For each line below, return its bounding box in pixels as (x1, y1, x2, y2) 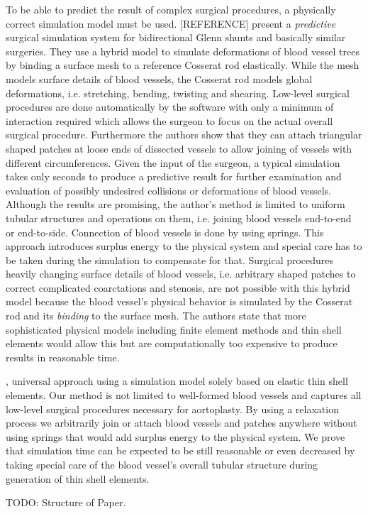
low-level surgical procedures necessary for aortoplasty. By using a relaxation (6, 401, 339, 416)
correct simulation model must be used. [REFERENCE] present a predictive (6, 16, 336, 31)
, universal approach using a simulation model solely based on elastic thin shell (6, 373, 348, 388)
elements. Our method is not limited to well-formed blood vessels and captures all (6, 388, 362, 403)
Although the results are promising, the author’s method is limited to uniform (6, 197, 345, 212)
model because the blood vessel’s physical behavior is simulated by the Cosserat (6, 294, 353, 309)
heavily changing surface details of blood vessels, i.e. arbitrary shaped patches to (6, 266, 356, 281)
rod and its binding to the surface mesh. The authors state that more (6, 308, 306, 323)
